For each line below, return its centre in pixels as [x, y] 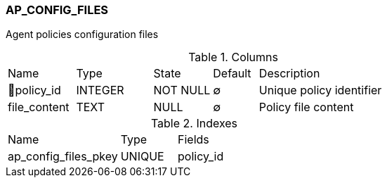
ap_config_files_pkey [63, 157]
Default [232, 74]
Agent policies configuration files [82, 34]
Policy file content [306, 107]
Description [289, 74]
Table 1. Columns [233, 57]
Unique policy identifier [320, 90]
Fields [193, 140]
